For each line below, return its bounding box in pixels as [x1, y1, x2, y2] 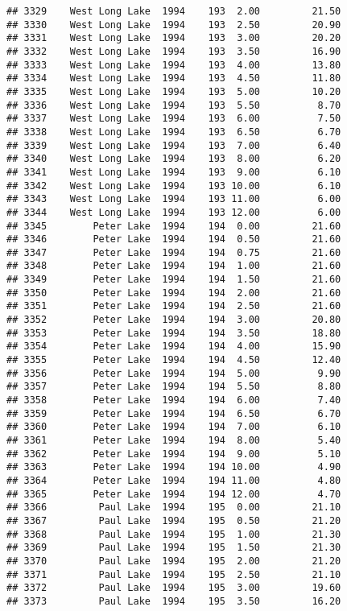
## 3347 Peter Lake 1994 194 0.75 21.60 [6, 246, 341, 258]
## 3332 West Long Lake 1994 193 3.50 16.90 [6, 45, 341, 57]
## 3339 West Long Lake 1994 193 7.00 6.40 [6, 139, 341, 151]
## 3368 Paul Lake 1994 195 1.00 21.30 [6, 528, 341, 540]
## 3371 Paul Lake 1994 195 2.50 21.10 [6, 568, 341, 580]
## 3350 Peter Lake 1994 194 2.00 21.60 [6, 287, 341, 299]
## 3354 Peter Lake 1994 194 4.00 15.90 [6, 341, 341, 353]
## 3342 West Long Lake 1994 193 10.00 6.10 [6, 180, 341, 192]
